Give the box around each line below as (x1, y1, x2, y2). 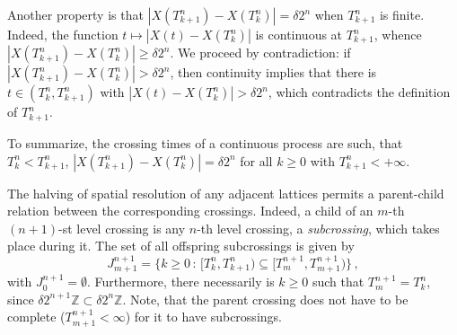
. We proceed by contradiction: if (170, 43, 351, 62)
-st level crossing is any (58, 218, 186, 237)
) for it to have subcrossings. (125, 307, 282, 326)
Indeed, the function (7, 25, 119, 43)
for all (240, 151, 273, 170)
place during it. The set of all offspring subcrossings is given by (7, 236, 355, 255)
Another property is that (7, 5, 144, 23)
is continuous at (255, 25, 343, 43)
